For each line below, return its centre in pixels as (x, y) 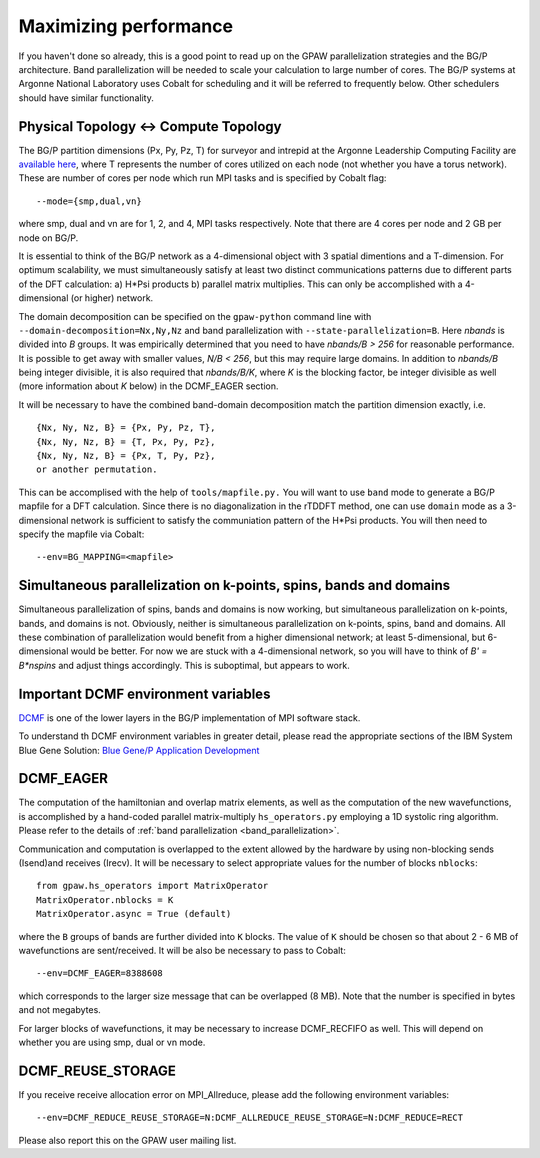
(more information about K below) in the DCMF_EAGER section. (148, 386)
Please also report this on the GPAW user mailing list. (127, 1140)
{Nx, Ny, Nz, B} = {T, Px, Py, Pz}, (126, 441)
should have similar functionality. (86, 97)
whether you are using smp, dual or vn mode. (112, 1042)
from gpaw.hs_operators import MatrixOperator (152, 886)
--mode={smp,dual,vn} (89, 201)
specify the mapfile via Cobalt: (81, 534)
